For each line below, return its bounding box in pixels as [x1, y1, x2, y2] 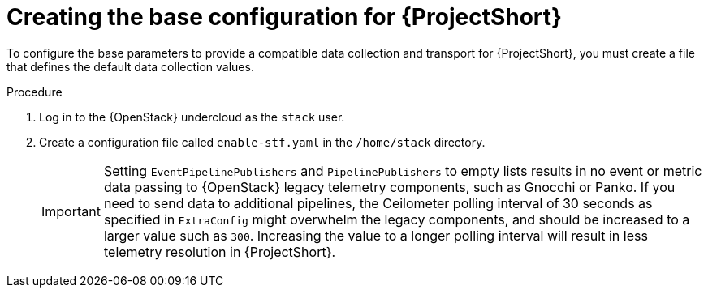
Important [41, 202, 101, 219]
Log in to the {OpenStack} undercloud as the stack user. [39, 109, 345, 124]
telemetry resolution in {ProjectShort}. [103, 243, 336, 260]
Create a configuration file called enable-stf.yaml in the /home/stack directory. [39, 134, 486, 149]
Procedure [6, 84, 63, 99]
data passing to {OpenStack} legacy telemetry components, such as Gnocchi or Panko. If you [103, 178, 676, 195]
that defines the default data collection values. [6, 59, 254, 74]
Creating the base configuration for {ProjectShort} [6, 3, 563, 31]
